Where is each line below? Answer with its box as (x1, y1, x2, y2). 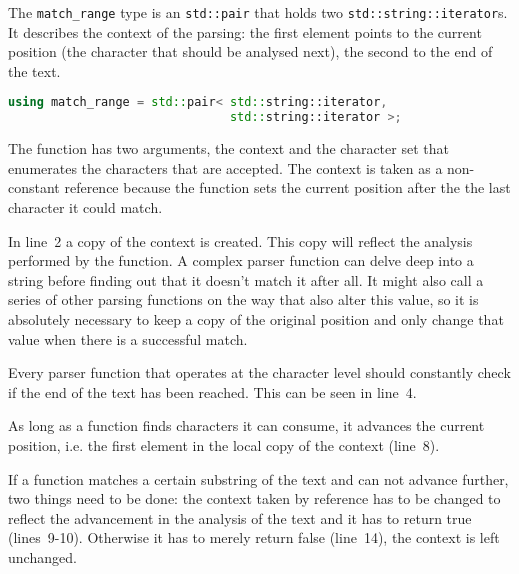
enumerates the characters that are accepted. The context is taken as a (8, 157, 443, 178)
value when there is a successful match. (8, 328, 248, 349)
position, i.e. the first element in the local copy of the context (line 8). (8, 434, 440, 455)
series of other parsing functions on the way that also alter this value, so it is (8, 289, 479, 310)
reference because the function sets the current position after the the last (64, 177, 511, 198)
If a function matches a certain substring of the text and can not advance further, (8, 468, 509, 489)
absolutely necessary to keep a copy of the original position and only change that (8, 308, 504, 329)
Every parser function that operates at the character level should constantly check (8, 362, 511, 383)
